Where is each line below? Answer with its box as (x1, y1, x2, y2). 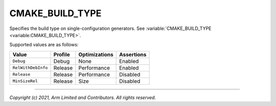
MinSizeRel (12, 79, 38, 84)
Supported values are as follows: (9, 42, 79, 48)
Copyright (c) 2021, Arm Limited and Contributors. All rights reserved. (9, 94, 156, 100)
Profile (53, 51, 70, 58)
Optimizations (78, 51, 113, 58)
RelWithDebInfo (12, 65, 48, 70)
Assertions (119, 51, 147, 58)
